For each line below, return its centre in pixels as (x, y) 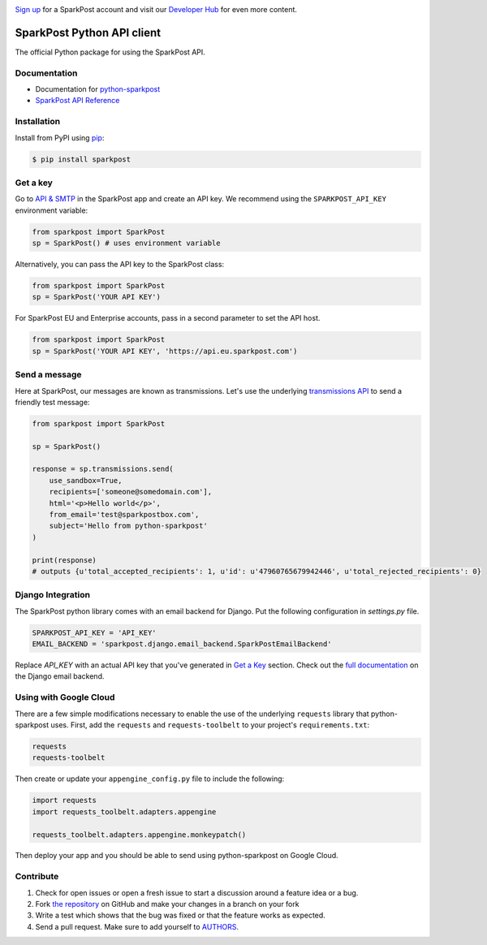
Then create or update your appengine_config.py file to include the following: (150, 779)
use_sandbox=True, (86, 480)
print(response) (65, 560)
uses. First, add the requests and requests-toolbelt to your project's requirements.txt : (210, 725)
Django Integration (53, 595)
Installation (38, 122)
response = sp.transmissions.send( (103, 469)
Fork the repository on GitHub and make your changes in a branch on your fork (167, 904)
